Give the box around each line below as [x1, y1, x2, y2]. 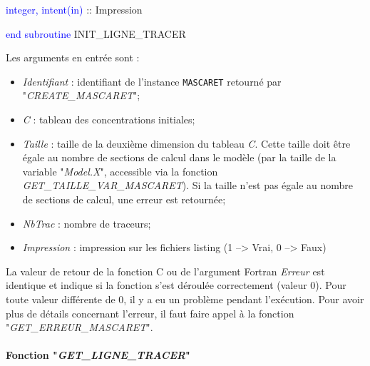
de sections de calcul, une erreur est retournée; [22, 192, 226, 206]
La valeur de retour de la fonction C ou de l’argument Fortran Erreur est [6, 263, 325, 278]
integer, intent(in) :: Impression [6, 2, 143, 16]
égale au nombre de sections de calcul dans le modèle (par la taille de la [22, 150, 336, 165]
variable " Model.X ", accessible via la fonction [22, 163, 218, 178]
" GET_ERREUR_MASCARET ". [6, 320, 153, 335]
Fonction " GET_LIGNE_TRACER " [6, 347, 190, 362]
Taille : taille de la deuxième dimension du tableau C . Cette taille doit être [22, 136, 351, 151]
